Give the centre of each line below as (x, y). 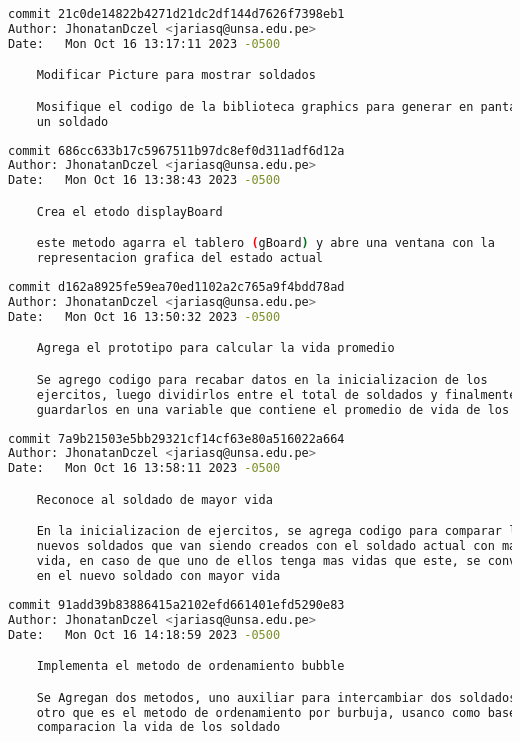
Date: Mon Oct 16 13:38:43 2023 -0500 (144, 180)
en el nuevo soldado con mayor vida (158, 576)
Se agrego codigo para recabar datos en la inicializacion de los (262, 379)
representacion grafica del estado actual (180, 258)
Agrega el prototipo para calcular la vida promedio (215, 348)
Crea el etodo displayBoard (129, 211)
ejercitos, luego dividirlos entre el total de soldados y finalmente (276, 394)
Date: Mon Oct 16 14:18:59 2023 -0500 (144, 634)
